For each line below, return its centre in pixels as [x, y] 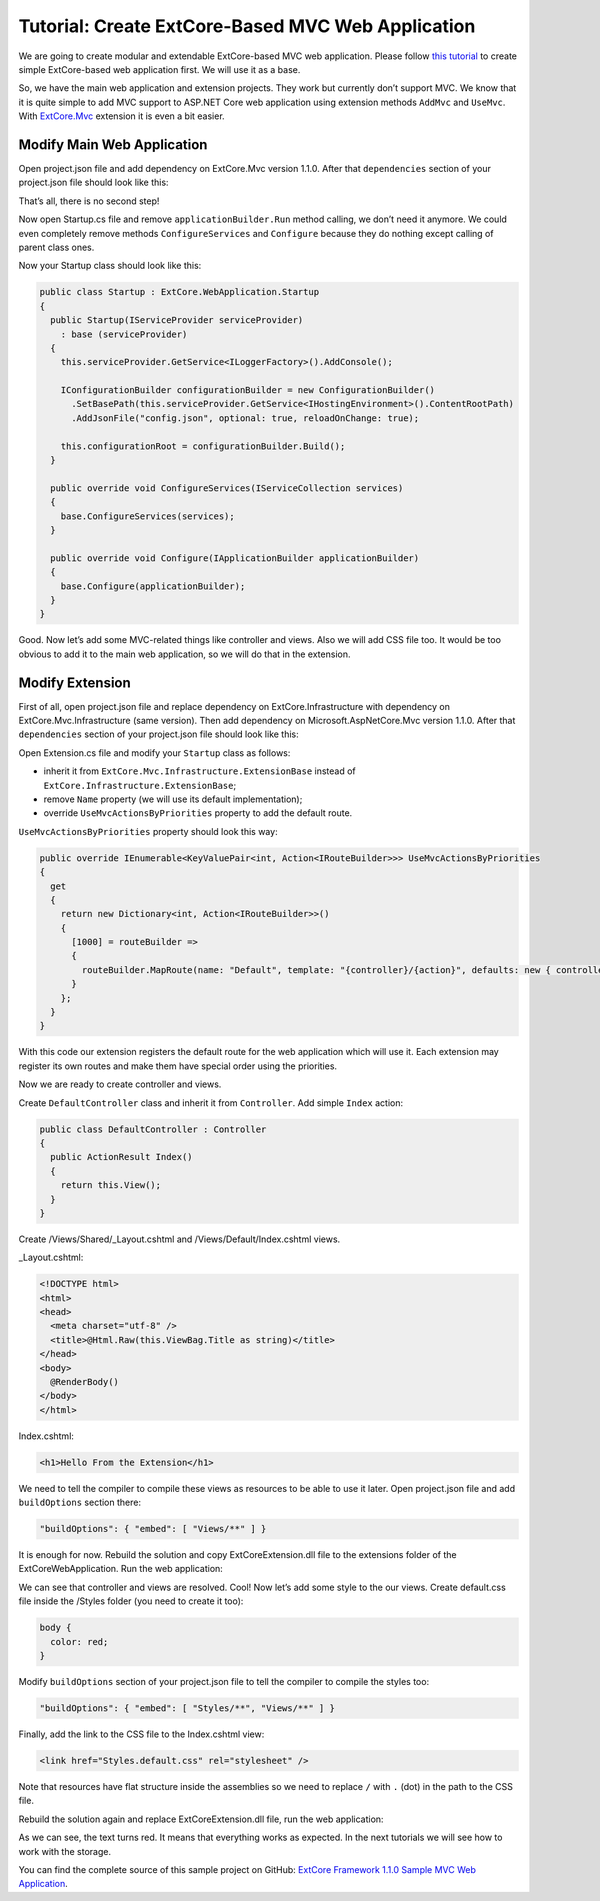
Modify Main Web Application [113, 144]
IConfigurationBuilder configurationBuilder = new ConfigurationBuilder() [247, 390]
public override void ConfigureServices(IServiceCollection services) [227, 488]
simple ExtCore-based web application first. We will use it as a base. [159, 69]
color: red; [79, 1641]
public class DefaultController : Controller [153, 1129]
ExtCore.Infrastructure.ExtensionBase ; [140, 785]
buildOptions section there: [80, 1502]
